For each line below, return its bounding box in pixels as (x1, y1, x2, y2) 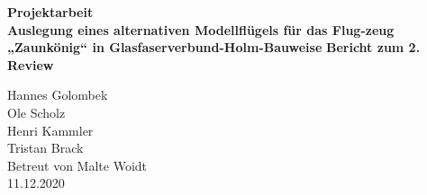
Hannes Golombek (7, 85, 108, 104)
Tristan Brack (7, 138, 84, 157)
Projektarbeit (7, 3, 94, 21)
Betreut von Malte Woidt (7, 155, 148, 174)
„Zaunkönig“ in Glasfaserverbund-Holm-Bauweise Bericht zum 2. (7, 38, 421, 57)
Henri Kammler (7, 120, 94, 139)
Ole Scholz (7, 102, 66, 121)
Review (7, 55, 54, 74)
